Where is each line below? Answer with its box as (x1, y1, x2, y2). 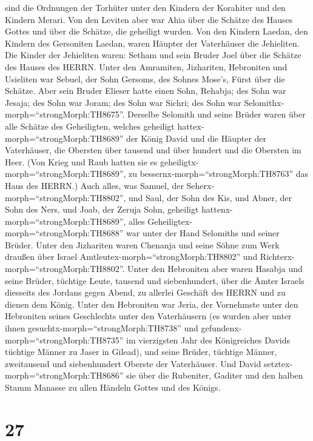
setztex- (263, 357, 293, 370)
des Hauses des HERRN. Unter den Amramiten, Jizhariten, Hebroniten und (5, 60, 288, 73)
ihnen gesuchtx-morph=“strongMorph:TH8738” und (5, 322, 198, 334)
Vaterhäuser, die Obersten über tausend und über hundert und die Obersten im (5, 144, 301, 156)
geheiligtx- (160, 155, 199, 168)
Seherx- (186, 179, 215, 191)
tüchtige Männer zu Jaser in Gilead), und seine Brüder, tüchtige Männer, (5, 345, 277, 358)
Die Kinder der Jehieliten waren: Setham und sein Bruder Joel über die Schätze (5, 48, 301, 61)
